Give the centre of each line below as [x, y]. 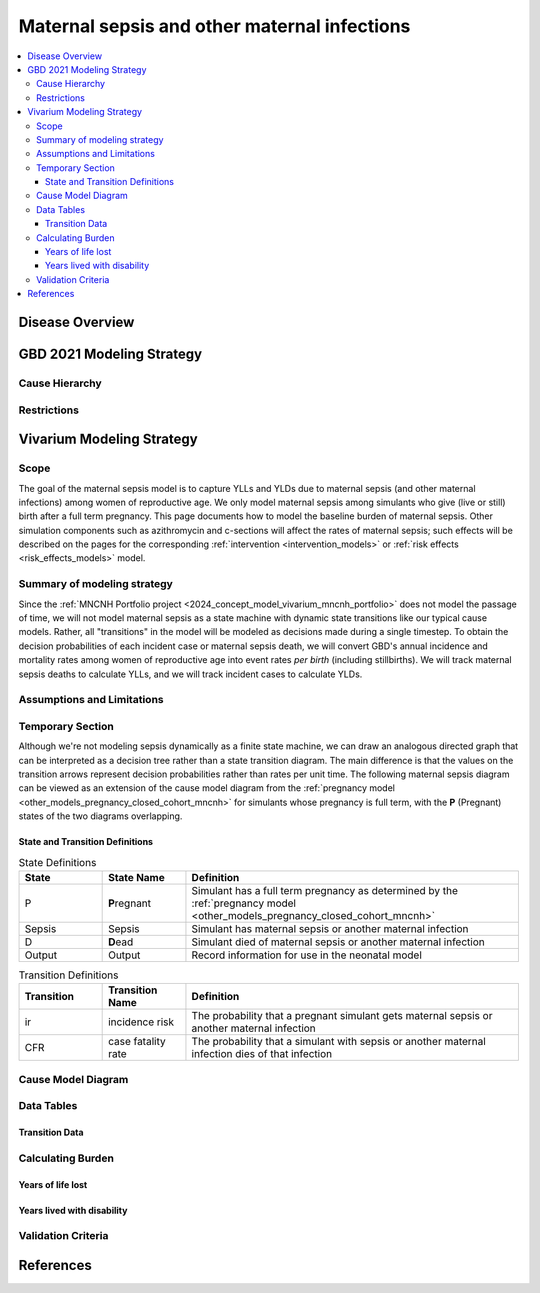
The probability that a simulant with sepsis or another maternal [339, 1042]
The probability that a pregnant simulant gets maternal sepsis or [342, 1016]
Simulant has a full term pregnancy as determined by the [325, 890]
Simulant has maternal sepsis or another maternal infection [330, 928]
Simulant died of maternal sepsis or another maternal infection [338, 942]
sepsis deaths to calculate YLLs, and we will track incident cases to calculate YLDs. [190, 674]
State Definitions [57, 862]
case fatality [137, 1042]
